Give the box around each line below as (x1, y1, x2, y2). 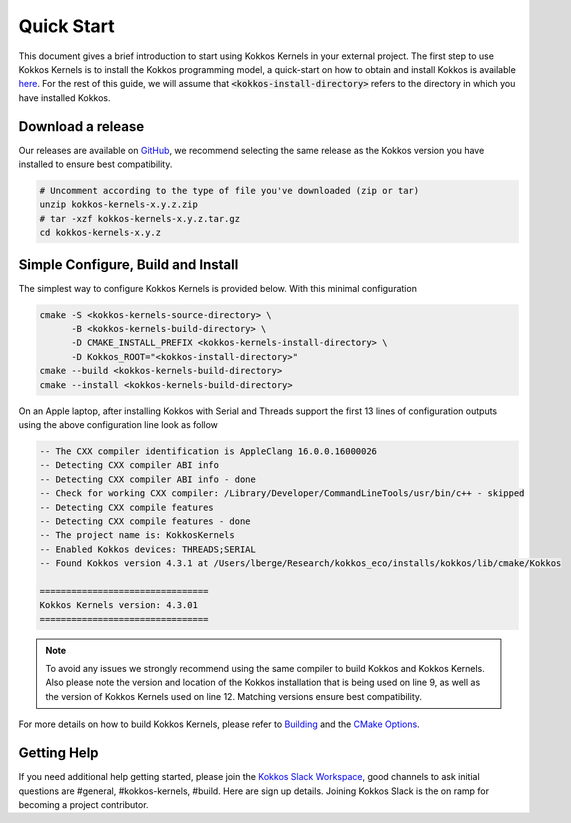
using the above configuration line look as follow (18, 418, 219, 430)
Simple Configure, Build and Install (18, 256, 239, 273)
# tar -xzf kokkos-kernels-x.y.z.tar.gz (39, 213, 240, 224)
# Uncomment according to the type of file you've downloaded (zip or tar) (39, 185, 420, 196)
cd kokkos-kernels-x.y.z (39, 227, 162, 239)
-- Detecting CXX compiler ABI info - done (39, 473, 257, 485)
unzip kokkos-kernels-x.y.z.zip (39, 199, 199, 210)
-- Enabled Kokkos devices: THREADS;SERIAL (39, 543, 257, 555)
